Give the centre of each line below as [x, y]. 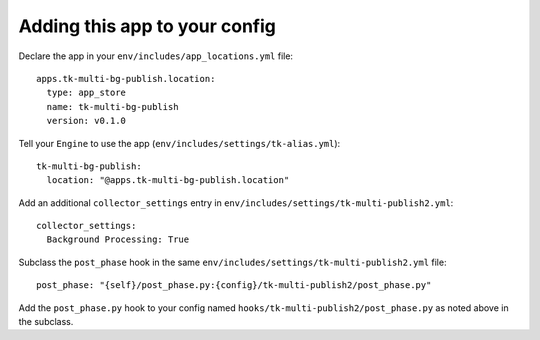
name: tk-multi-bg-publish [112, 106]
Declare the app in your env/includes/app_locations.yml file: [156, 56]
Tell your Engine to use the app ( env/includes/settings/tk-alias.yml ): [179, 143]
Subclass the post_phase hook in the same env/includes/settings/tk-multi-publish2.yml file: [232, 262]
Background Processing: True [118, 239]
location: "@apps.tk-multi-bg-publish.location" [168, 180]
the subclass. [46, 322]
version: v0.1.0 [86, 121]
